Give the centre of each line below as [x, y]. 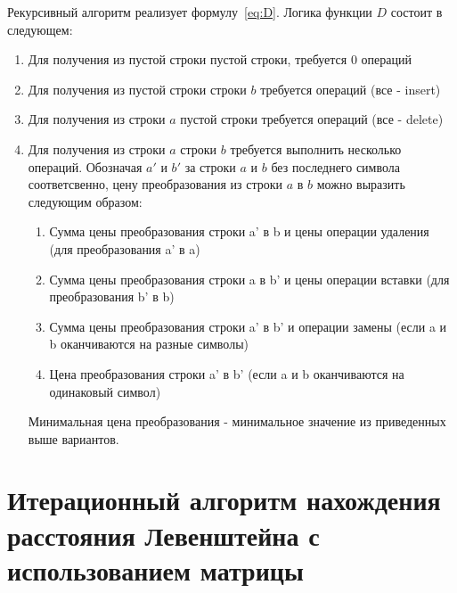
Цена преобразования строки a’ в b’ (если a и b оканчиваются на [227, 373]
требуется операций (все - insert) [351, 89]
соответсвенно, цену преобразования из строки [155, 184]
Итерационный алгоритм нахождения [224, 500]
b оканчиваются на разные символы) [149, 344]
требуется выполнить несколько [316, 148]
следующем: [40, 29]
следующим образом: [85, 201]
